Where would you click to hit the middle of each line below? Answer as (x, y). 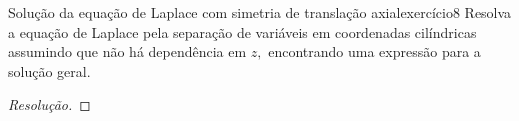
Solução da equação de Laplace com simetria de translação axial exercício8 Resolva (260, 12)
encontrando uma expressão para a (374, 51)
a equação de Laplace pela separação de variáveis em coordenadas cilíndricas (242, 31)
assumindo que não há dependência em (127, 51)
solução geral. (49, 70)
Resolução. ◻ (49, 104)
